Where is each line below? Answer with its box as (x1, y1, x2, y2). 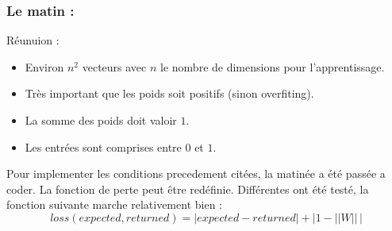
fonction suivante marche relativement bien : (6, 196, 222, 213)
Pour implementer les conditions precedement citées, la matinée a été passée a (6, 165, 386, 182)
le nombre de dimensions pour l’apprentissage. (160, 58, 385, 75)
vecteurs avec (82, 58, 147, 75)
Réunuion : (6, 32, 60, 48)
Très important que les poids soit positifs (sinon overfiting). (25, 85, 314, 102)
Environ (25, 58, 64, 75)
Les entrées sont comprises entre (25, 138, 182, 155)
